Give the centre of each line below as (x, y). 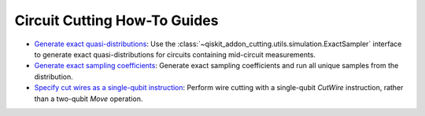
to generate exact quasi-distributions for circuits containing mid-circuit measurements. (175, 54)
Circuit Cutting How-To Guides (116, 20)
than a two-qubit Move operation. (89, 99)
